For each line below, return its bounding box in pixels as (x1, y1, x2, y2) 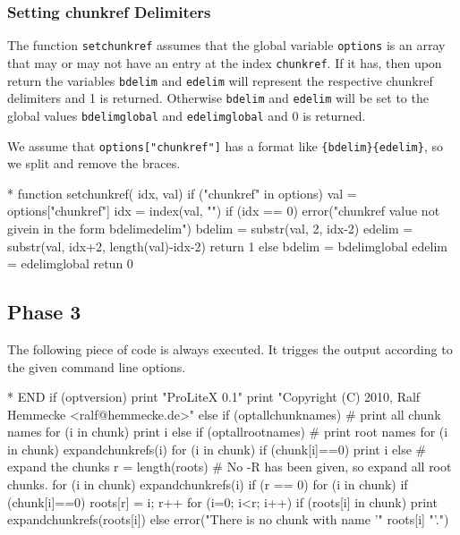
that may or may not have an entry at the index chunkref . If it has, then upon (7, 53, 442, 72)
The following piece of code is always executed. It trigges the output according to (7, 339, 453, 358)
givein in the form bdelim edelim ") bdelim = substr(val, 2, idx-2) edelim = (7, 218, 413, 237)
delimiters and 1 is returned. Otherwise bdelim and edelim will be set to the (7, 89, 429, 107)
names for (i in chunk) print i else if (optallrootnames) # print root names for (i (7, 422, 448, 441)
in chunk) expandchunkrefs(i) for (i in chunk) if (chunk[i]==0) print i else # (7, 439, 427, 458)
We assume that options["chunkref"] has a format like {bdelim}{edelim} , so (7, 136, 443, 155)
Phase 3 (7, 298, 81, 326)
